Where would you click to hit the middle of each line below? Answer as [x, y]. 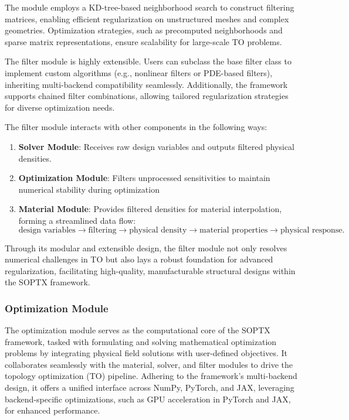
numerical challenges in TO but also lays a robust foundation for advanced [139, 259]
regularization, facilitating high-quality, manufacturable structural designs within [150, 270]
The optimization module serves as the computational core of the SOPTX [138, 330]
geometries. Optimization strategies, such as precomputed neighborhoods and [144, 30]
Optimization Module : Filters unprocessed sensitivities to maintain [144, 178]
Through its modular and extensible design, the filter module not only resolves [146, 247]
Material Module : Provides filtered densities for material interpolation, [150, 209]
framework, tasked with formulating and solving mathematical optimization [141, 341]
